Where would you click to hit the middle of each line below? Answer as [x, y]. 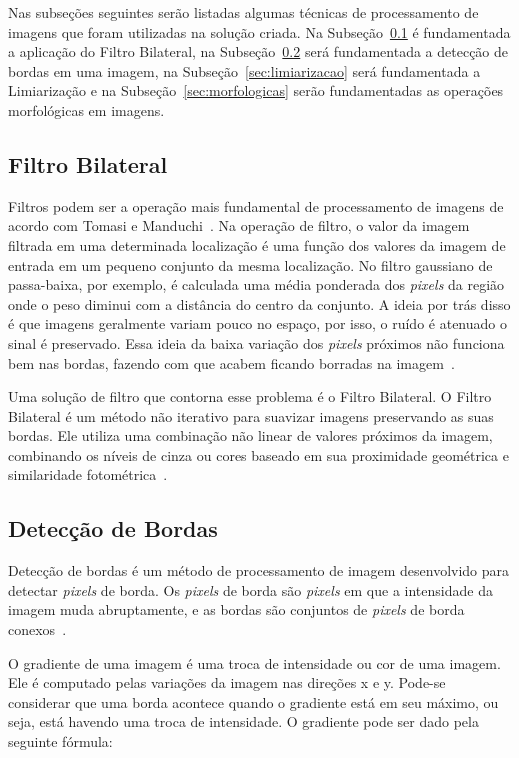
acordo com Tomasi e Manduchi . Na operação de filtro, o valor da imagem [239, 225]
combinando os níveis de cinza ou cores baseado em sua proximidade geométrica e [258, 454]
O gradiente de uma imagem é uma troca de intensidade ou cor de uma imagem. [254, 662]
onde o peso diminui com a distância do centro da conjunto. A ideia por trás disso [259, 303]
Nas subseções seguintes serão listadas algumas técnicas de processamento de [243, 12]
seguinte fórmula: [60, 741]
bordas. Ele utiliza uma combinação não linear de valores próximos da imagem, [250, 435]
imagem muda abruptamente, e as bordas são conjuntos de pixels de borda [236, 609]
